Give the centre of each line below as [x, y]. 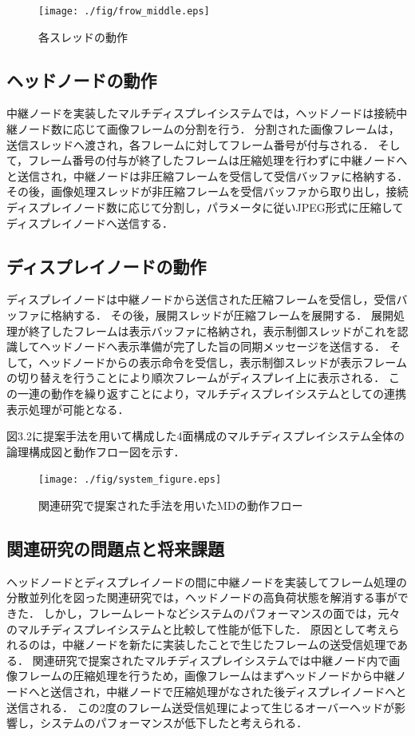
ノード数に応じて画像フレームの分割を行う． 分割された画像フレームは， [208, 129]
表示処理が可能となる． [68, 409]
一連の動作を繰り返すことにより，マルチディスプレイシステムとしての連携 [211, 393]
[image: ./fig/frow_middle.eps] [124, 11]
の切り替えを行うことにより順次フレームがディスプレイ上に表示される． [196, 378]
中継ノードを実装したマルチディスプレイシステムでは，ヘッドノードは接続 [202, 113]
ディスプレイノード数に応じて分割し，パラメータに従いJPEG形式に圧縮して [205, 207]
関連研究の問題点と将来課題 [115, 548]
